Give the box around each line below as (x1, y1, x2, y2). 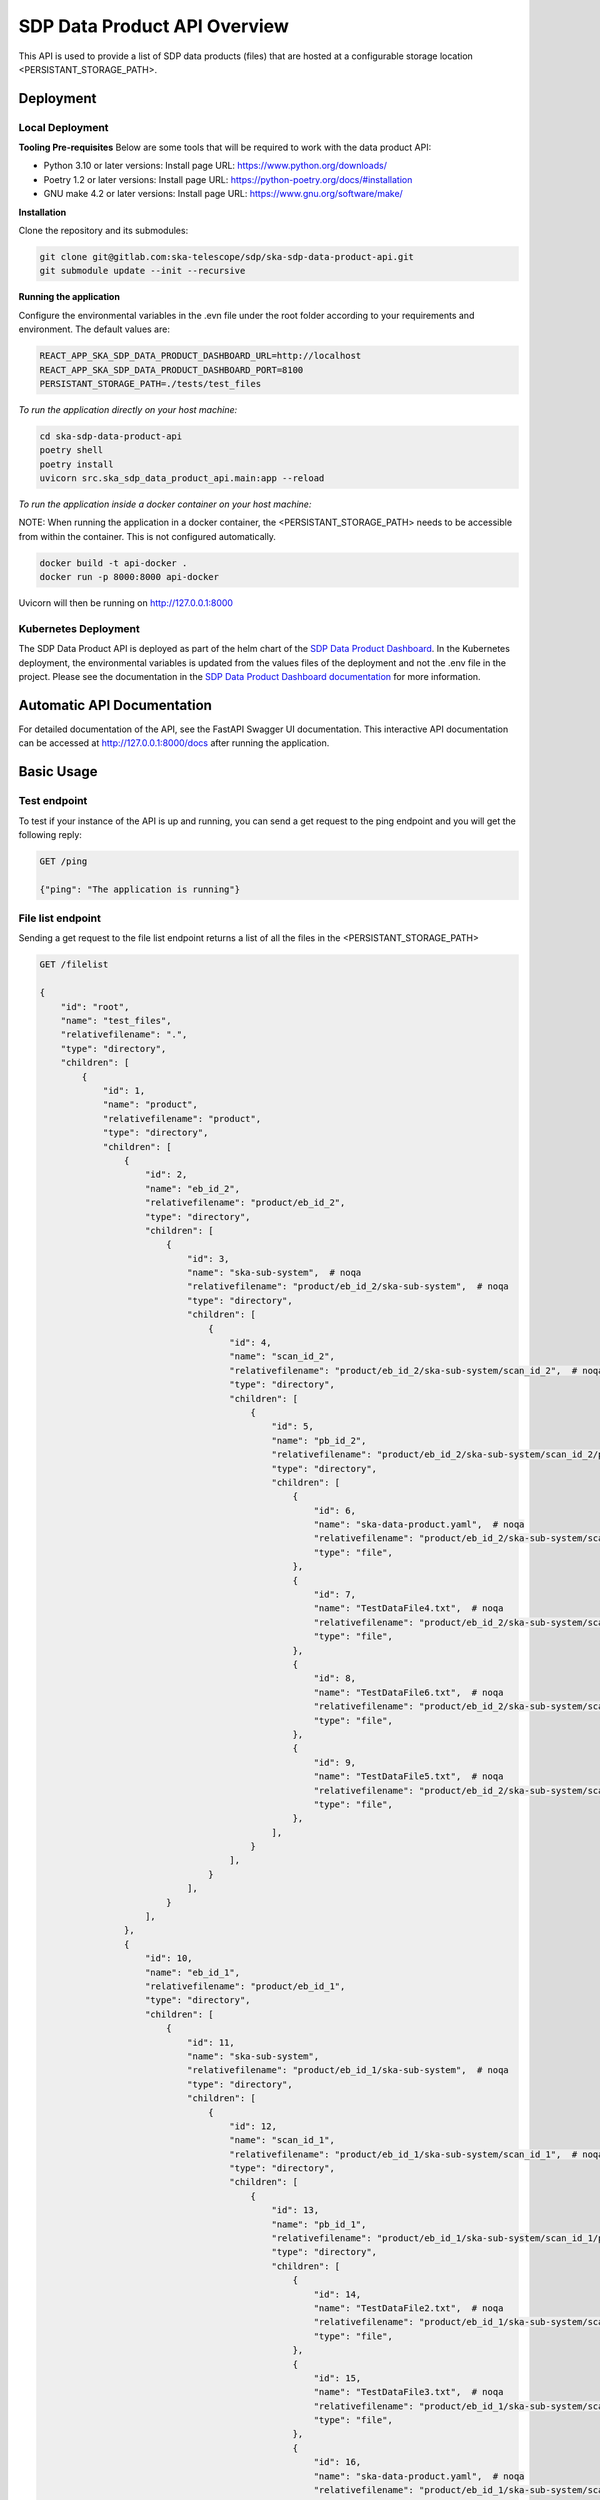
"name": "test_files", (60, 1015, 172, 1027)
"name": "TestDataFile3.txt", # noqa (313, 2386, 504, 2398)
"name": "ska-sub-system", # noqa (186, 1267, 362, 1279)
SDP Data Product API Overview (18, 15, 289, 37)
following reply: (18, 828, 82, 840)
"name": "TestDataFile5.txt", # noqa (313, 1771, 504, 1782)
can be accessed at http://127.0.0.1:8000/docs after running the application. (18, 737, 330, 749)
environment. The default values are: (18, 323, 170, 335)
